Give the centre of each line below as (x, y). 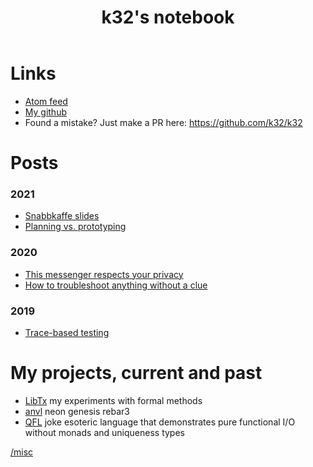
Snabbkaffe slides (62, 216)
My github (46, 112)
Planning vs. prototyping (75, 227)
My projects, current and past (136, 373)
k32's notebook (168, 17)
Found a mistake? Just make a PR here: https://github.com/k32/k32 (163, 122)
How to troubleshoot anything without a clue (116, 285)
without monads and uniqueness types (104, 432)
